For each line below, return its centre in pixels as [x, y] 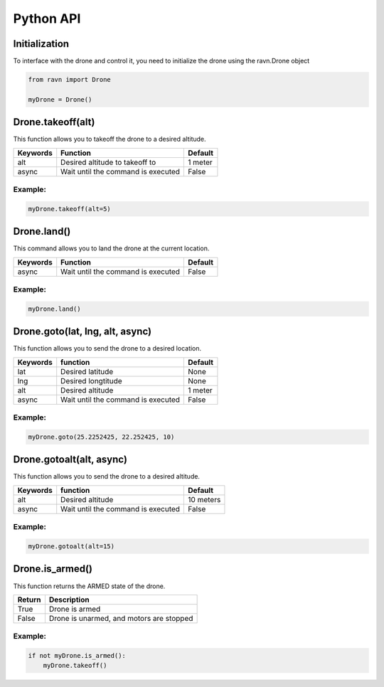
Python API [47, 18]
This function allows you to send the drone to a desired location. [107, 348]
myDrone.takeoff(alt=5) [70, 209]
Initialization [41, 44]
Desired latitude [87, 371]
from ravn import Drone [70, 80]
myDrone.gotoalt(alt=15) [71, 547]
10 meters [204, 499]
